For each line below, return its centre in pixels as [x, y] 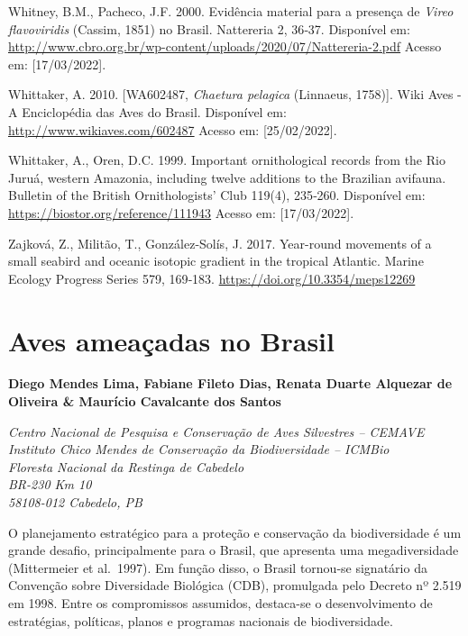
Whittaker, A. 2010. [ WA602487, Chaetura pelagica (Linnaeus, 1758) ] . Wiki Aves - [235, 94]
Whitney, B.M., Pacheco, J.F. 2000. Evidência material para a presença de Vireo [231, 11]
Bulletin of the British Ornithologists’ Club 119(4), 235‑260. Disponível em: [217, 195]
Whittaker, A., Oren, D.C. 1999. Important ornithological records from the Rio [227, 160]
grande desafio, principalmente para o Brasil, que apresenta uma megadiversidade [234, 550]
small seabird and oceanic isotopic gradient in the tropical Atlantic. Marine [216, 261]
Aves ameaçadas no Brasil [171, 340]
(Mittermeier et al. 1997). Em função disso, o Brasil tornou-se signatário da [218, 567]
